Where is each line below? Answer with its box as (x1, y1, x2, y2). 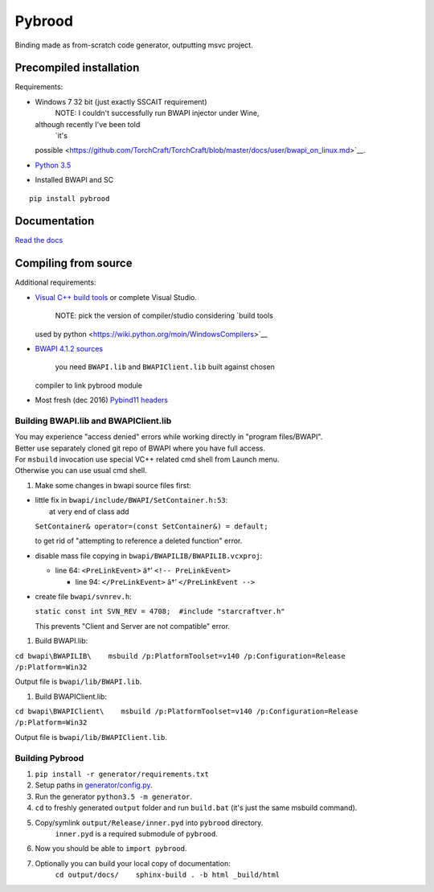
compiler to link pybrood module (35, 380, 143, 390)
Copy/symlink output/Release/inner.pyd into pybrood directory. (35, 817, 264, 828)
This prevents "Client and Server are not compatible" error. (35, 621, 231, 631)
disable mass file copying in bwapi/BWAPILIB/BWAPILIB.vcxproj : (35, 551, 263, 561)
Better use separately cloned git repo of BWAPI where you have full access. (14, 443, 265, 453)
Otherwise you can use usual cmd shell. (14, 466, 148, 475)
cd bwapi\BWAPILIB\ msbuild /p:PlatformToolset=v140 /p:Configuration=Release (14, 652, 346, 660)
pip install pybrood (29, 194, 110, 203)
